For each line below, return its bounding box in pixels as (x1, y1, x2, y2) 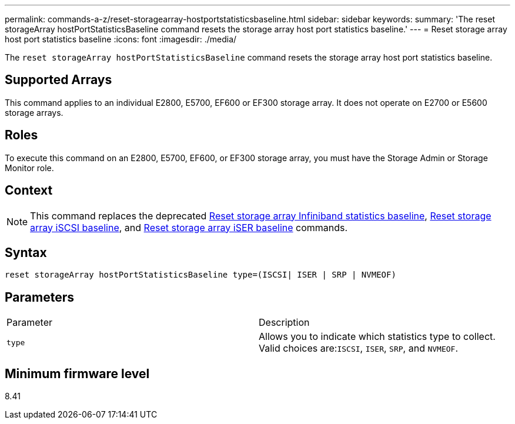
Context (5, 183, 53, 198)
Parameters (5, 289, 74, 305)
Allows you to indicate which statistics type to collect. (259, 330, 496, 343)
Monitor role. (5, 162, 54, 173)
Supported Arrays (5, 72, 112, 88)
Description (259, 316, 310, 329)
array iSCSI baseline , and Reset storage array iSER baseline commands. (30, 221, 348, 233)
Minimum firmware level (5, 366, 150, 381)
